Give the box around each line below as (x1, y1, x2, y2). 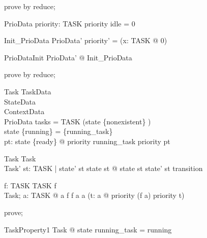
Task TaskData (4, 86, 51, 96)
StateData (4, 96, 36, 107)
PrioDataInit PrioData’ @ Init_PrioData (4, 52, 132, 62)
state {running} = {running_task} (4, 126, 113, 137)
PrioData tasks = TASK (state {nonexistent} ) (4, 116, 151, 126)
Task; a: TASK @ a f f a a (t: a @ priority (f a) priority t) (4, 190, 185, 200)
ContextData (4, 106, 45, 117)
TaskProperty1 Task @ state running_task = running (4, 224, 172, 234)
